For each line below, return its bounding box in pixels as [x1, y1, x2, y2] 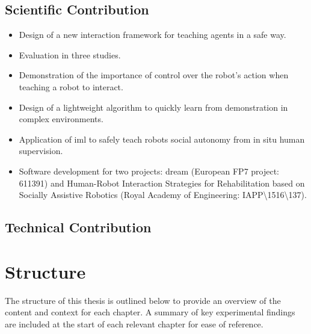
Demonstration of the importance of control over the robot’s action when [19, 69, 289, 81]
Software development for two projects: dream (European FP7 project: [19, 164, 280, 177]
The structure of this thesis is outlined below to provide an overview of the [5, 294, 281, 306]
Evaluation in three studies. [19, 48, 121, 61]
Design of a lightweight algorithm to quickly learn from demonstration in [19, 101, 288, 113]
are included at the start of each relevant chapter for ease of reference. [5, 317, 263, 330]
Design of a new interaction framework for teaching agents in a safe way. [19, 28, 286, 41]
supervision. [19, 144, 63, 157]
